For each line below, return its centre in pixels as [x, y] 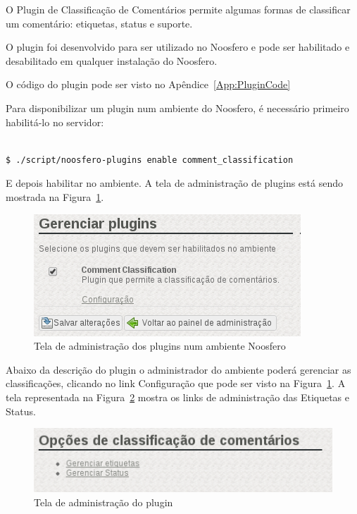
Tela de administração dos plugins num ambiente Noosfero [160, 346]
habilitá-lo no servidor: [55, 122]
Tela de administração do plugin [104, 502]
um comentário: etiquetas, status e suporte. [99, 23]
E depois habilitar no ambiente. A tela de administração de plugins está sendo [174, 183]
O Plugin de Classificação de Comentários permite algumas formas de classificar [178, 9]
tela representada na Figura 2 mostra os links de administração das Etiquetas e [178, 397]
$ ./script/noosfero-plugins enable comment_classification [150, 160]
